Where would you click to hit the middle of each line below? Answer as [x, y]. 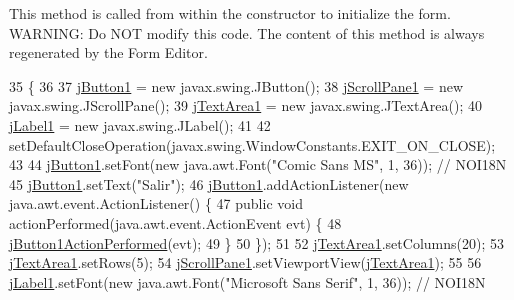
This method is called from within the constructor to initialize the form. [230, 13]
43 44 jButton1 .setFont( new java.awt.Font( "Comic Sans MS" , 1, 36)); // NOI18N [258, 164]
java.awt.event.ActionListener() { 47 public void [156, 203]
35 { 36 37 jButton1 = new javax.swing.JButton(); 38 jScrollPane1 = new [236, 85]
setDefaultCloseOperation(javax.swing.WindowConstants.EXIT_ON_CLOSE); [252, 144]
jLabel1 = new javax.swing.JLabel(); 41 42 [140, 124]
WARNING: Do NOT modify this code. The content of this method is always [247, 32]
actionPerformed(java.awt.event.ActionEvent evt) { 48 [175, 222]
